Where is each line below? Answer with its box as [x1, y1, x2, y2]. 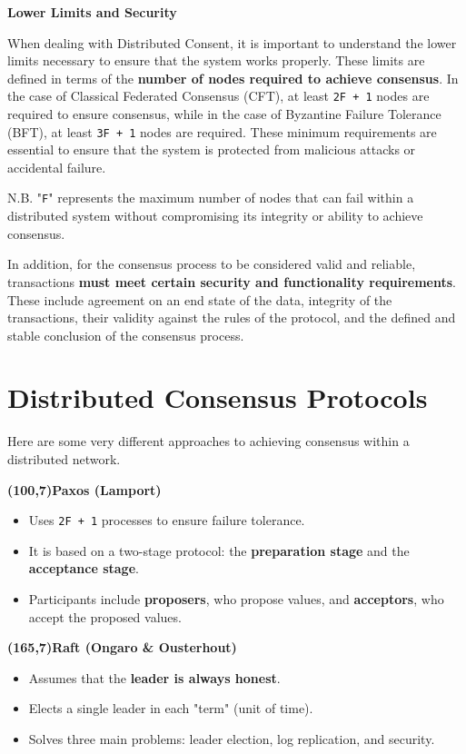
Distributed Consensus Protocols [7, 379, 428, 416]
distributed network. [7, 450, 121, 468]
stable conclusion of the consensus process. [7, 325, 244, 344]
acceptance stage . [28, 559, 139, 578]
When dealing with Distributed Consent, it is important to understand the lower [7, 33, 457, 52]
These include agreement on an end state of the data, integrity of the [7, 290, 392, 309]
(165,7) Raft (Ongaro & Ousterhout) [7, 638, 237, 657]
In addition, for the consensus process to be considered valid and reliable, [7, 254, 416, 273]
